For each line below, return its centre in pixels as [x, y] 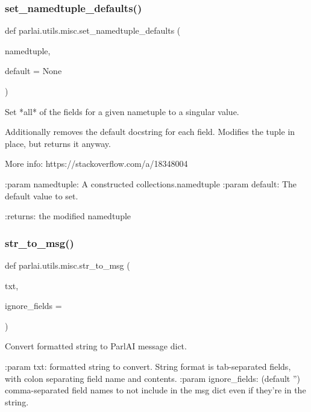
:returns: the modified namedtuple [68, 216]
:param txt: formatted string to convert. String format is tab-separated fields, [148, 366]
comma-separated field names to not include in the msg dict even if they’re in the [155, 390]
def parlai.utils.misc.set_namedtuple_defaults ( [93, 30]
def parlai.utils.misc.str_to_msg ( [68, 265]
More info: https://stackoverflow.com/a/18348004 [96, 164]
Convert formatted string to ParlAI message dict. [96, 346]
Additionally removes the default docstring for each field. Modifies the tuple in [150, 132]
